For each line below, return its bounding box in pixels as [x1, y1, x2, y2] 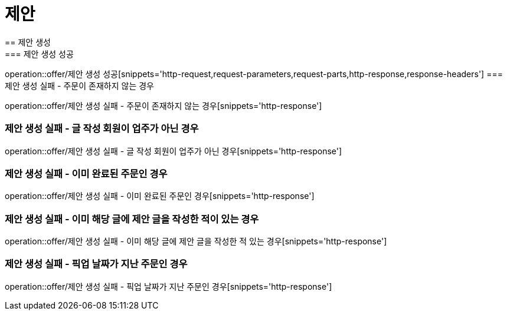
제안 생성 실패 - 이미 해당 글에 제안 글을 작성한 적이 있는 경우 [5, 213, 259, 225]
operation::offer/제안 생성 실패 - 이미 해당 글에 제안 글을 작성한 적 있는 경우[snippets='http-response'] [5, 236, 387, 246]
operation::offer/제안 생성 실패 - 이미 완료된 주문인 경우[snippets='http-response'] [5, 191, 315, 201]
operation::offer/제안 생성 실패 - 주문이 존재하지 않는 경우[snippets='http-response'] [5, 100, 322, 111]
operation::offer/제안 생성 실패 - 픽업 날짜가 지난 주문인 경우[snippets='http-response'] [5, 281, 332, 291]
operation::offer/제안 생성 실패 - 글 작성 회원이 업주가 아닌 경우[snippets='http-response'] [5, 145, 342, 156]
